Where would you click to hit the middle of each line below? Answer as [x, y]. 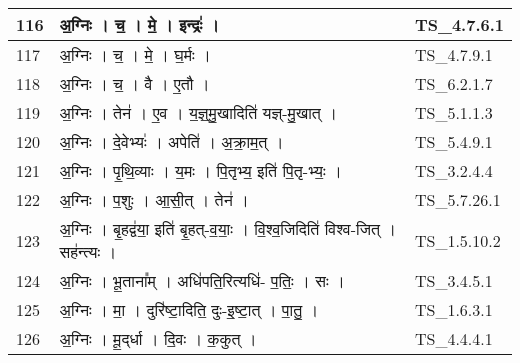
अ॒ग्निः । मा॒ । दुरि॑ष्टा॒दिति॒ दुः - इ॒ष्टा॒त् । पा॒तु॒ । [189, 309]
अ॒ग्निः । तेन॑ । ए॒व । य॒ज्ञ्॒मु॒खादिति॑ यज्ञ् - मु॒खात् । [198, 112]
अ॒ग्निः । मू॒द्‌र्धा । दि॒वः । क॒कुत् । [158, 338]
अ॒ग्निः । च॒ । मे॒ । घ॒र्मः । [135, 54]
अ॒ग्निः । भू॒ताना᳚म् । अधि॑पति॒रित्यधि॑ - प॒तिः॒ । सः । [202, 280]
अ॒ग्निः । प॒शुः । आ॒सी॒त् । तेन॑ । [154, 199]
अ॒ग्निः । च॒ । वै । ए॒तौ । [134, 83]
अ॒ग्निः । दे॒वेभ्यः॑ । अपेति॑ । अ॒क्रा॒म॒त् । [171, 141]
